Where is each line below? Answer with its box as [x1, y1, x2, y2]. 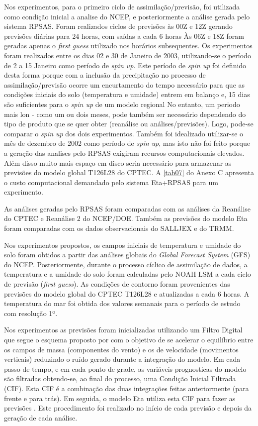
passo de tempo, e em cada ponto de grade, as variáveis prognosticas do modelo [4, 363, 247, 374]
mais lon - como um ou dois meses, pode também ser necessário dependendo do [4, 108, 246, 119]
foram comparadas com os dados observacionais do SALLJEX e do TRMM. [4, 223, 234, 233]
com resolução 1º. [4, 308, 58, 318]
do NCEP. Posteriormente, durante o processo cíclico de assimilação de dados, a [4, 259, 248, 269]
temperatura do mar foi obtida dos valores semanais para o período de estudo [4, 298, 241, 309]
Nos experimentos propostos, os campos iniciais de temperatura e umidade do [4, 239, 241, 250]
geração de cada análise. [4, 412, 78, 423]
